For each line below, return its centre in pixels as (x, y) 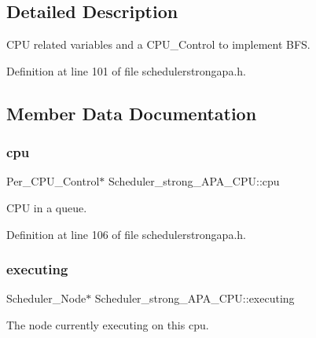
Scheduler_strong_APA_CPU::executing (195, 298)
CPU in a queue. (47, 207)
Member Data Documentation (132, 113)
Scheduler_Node (46, 298)
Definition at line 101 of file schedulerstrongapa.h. (126, 70)
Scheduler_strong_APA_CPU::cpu (194, 181)
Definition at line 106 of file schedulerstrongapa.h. (126, 234)
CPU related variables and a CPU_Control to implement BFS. (158, 44)
